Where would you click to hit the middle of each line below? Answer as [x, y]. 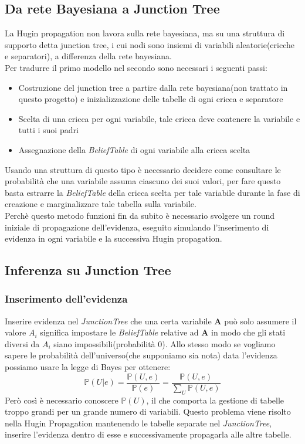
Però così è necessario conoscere [62, 400]
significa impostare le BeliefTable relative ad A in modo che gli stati [163, 332]
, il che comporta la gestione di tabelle [215, 400]
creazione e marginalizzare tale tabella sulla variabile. [101, 204]
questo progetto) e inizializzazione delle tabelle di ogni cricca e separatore [151, 99]
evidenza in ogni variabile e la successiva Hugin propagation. [113, 238]
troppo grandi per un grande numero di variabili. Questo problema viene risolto [148, 411]
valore [16, 332]
